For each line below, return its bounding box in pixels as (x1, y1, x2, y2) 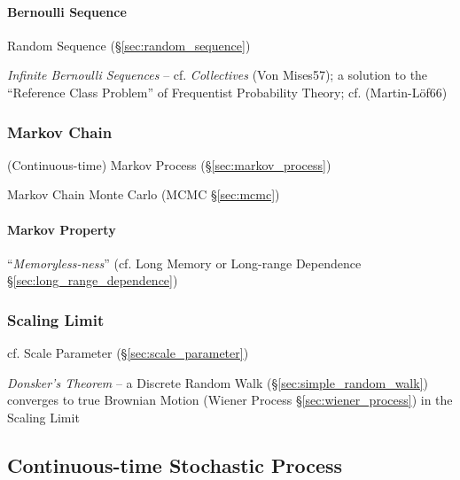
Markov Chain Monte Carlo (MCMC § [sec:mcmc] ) (7, 185, 280, 204)
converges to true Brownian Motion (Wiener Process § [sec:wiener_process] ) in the (7, 391, 453, 409)
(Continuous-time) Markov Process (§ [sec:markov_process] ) (7, 155, 331, 174)
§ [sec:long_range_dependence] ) (7, 271, 178, 290)
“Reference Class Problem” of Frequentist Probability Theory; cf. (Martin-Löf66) (7, 82, 448, 101)
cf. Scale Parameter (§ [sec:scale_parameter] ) (7, 344, 249, 362)
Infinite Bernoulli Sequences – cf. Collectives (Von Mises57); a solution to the (7, 66, 428, 84)
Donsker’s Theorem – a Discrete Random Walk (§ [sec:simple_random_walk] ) (7, 373, 428, 391)
